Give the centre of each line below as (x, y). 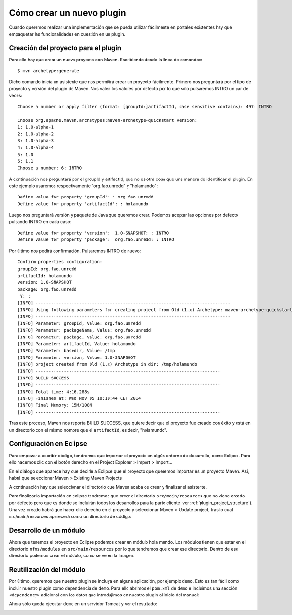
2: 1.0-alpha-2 (36, 134)
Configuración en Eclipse (48, 444)
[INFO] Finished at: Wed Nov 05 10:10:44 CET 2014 (79, 398)
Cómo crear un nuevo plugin (67, 13)
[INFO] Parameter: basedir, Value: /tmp (66, 351)
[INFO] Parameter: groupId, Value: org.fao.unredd (79, 323)
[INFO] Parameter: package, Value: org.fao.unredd (79, 337)
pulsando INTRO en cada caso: (40, 221)
